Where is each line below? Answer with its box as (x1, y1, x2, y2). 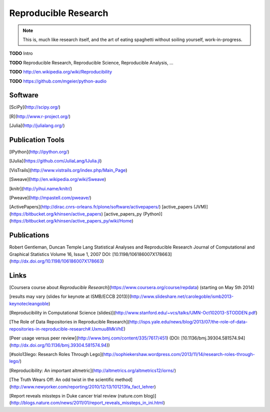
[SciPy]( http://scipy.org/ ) (9, 104, 61, 110)
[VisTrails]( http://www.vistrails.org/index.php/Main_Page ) (9, 167, 127, 173)
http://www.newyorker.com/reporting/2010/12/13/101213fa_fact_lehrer (10, 383, 154, 389)
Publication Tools (9, 135, 64, 144)
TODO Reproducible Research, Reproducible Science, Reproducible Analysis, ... (9, 59, 173, 65)
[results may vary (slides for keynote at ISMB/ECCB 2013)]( (9, 293, 131, 299)
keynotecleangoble (9, 300, 49, 306)
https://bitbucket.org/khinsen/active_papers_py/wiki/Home (10, 218, 132, 224)
